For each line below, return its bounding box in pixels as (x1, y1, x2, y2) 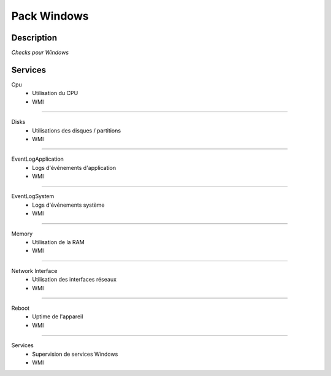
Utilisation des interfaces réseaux (32, 276, 116, 283)
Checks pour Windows (11, 49, 69, 56)
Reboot (11, 304, 30, 312)
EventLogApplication (11, 155, 64, 163)
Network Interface (11, 267, 58, 274)
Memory (11, 230, 33, 237)
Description (11, 33, 58, 43)
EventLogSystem (11, 193, 55, 200)
